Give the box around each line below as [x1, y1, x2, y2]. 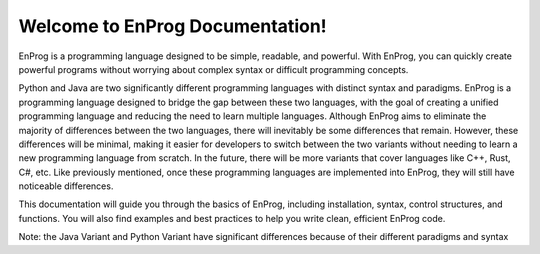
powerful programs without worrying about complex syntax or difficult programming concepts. [18, 63, 409, 75]
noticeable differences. [18, 180, 114, 192]
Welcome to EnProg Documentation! [18, 15, 327, 37]
